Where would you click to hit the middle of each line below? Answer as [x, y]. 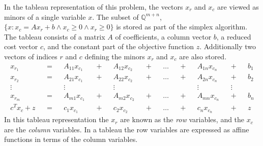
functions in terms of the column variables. [71, 139]
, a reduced [234, 36]
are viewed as [238, 7]
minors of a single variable [45, 16]
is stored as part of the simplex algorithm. [182, 27]
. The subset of [115, 16]
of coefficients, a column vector [163, 36]
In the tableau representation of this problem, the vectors [94, 7]
